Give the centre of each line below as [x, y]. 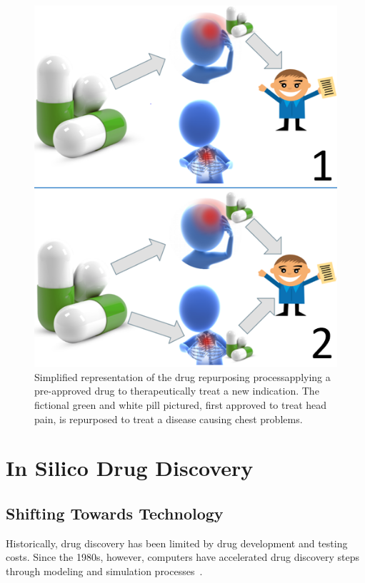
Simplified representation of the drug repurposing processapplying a [182, 376]
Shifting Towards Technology [115, 513]
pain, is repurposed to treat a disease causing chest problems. [169, 419]
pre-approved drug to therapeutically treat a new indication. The [177, 391]
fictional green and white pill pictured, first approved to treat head [181, 405]
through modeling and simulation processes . [104, 571]
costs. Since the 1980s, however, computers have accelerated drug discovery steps [182, 557]
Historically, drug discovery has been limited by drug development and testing [177, 543]
